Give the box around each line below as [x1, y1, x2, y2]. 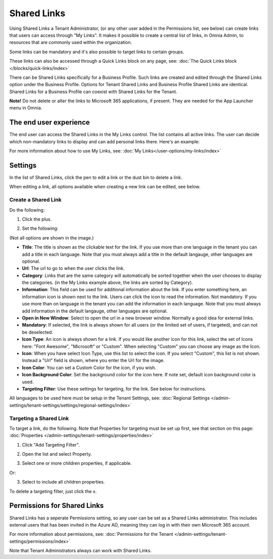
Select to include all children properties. [22, 479, 105, 485]
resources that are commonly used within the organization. [9, 39, 132, 46]
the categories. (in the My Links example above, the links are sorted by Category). [22, 279, 193, 286]
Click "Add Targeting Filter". [22, 442, 80, 448]
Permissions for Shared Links [9, 501, 104, 510]
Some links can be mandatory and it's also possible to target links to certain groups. [9, 49, 185, 55]
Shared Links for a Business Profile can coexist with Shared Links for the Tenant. [9, 89, 177, 95]
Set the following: [22, 225, 59, 231]
